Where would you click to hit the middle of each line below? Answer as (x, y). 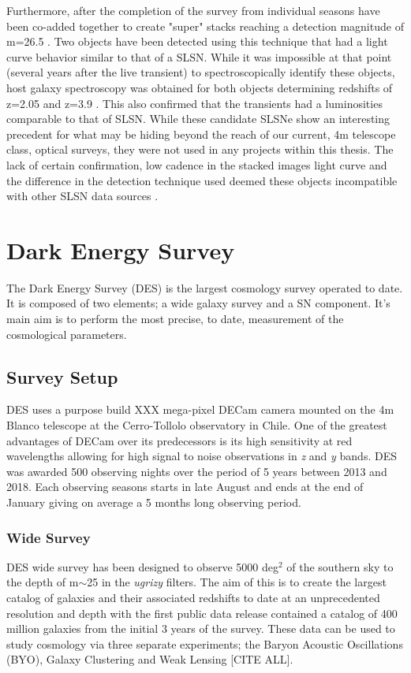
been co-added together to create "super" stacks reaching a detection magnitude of (205, 26)
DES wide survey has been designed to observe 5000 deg (142, 566)
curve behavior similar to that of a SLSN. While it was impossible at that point (199, 56)
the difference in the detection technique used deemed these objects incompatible (202, 180)
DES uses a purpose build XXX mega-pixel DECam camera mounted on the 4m (200, 409)
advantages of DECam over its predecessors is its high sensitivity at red (179, 440)
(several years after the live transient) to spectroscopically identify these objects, (201, 72)
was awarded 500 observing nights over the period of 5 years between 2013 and (197, 471)
